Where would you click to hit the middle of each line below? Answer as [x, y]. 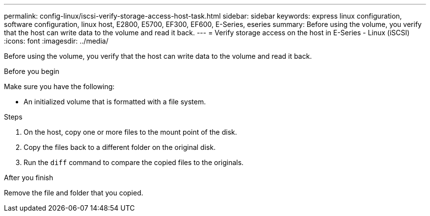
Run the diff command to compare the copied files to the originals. [134, 162]
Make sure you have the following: [59, 86]
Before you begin [32, 71]
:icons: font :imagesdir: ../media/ [56, 41]
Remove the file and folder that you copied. [74, 193]
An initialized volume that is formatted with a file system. [115, 102]
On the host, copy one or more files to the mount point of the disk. [130, 132]
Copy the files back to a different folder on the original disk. [120, 147]
